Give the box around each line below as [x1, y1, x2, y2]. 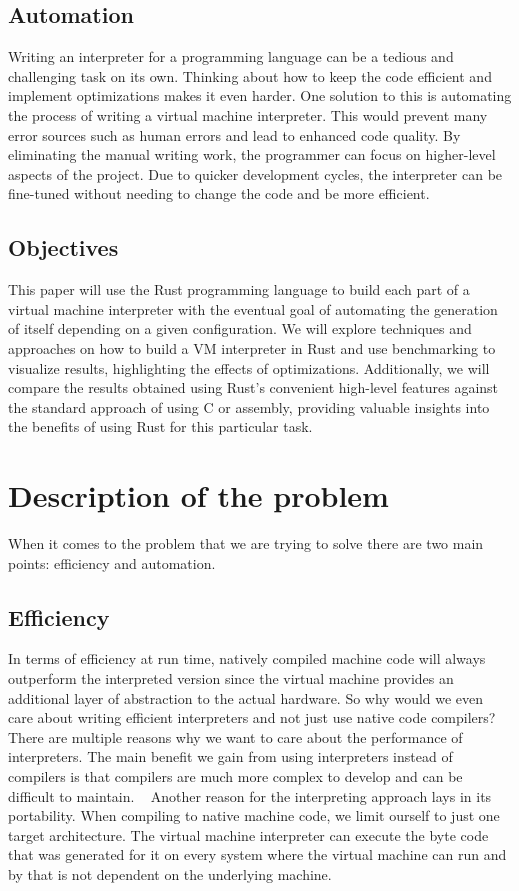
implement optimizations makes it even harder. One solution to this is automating [8, 85, 512, 106]
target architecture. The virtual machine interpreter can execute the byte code [8, 824, 489, 845]
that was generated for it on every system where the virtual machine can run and [8, 844, 507, 865]
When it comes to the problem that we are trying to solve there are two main [8, 533, 484, 554]
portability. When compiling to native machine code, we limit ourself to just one [8, 805, 500, 826]
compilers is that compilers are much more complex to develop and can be [8, 765, 463, 786]
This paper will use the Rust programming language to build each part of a [8, 279, 470, 300]
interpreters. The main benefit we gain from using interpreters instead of [8, 746, 453, 767]
